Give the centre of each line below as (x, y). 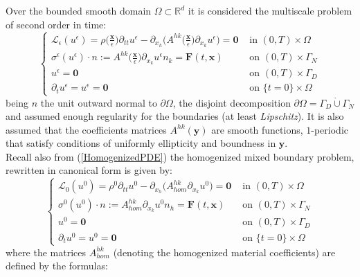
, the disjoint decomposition (232, 102)
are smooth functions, (257, 129)
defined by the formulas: (57, 266)
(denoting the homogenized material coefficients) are (224, 252)
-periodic (330, 129)
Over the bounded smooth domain (79, 10)
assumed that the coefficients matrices (86, 129)
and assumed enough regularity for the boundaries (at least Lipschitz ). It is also (175, 116)
